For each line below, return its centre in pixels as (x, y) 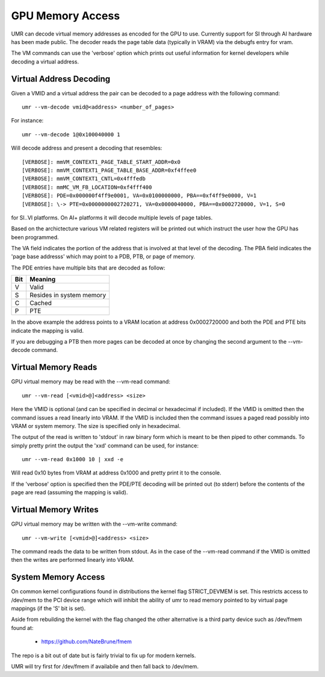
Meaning (42, 279)
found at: (22, 628)
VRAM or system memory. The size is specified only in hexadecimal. (96, 426)
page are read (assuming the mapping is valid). (70, 493)
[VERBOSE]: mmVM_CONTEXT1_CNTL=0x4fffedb (84, 179)
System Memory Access (58, 577)
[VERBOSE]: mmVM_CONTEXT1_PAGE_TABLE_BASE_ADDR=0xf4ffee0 (109, 170)
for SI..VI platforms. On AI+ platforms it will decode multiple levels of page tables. (112, 218)
